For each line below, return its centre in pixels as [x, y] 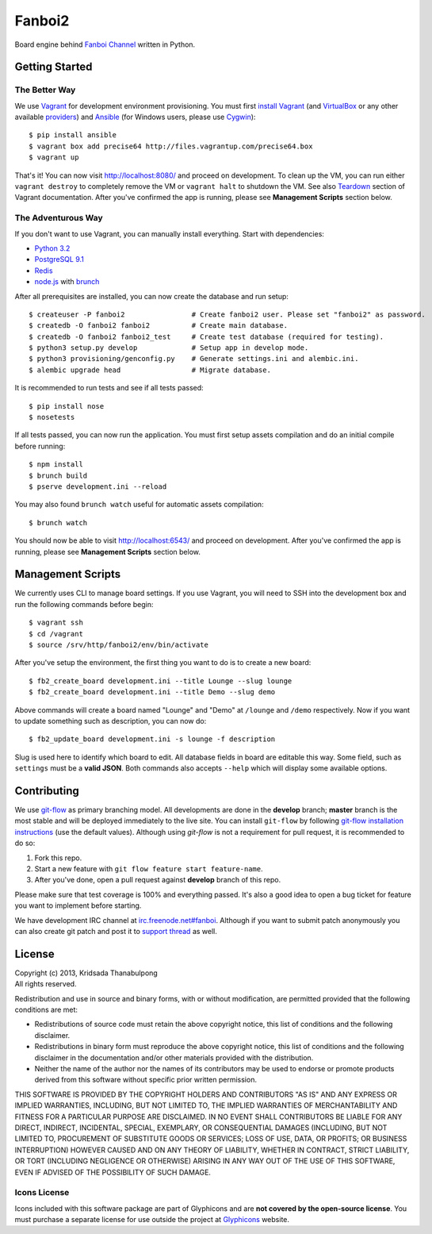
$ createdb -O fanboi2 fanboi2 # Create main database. [159, 326]
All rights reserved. [46, 984]
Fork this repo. [58, 858]
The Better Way [45, 90]
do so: [25, 843]
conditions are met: [46, 1010]
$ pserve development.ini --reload [98, 487]
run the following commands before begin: [84, 604]
